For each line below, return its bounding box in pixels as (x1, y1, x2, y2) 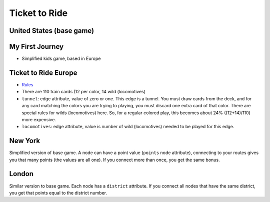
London (9, 170, 34, 178)
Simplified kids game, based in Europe (21, 55, 101, 62)
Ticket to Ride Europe (9, 68, 77, 77)
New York (9, 137, 40, 145)
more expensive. (21, 116, 56, 122)
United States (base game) (9, 26, 94, 35)
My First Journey (9, 42, 64, 51)
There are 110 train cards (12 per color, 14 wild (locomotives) (21, 89, 146, 95)
